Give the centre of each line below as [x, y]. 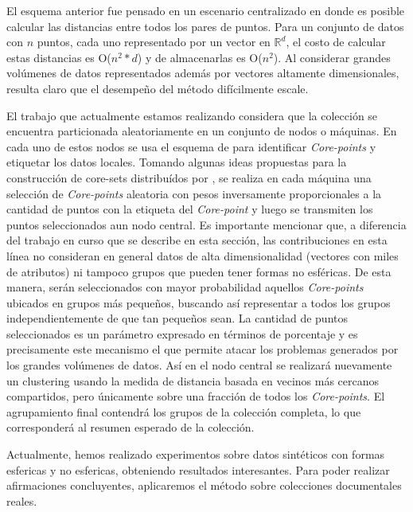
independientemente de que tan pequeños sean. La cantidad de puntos [177, 318]
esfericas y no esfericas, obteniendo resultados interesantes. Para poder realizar [198, 469]
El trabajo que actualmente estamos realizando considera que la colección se [192, 115]
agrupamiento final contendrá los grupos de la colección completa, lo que [184, 411]
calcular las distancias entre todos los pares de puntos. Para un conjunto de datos [205, 26]
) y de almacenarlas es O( [200, 57]
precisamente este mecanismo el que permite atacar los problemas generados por [203, 349]
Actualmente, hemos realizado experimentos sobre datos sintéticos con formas [196, 454]
